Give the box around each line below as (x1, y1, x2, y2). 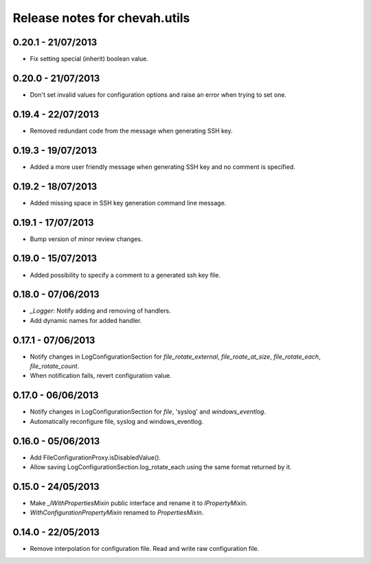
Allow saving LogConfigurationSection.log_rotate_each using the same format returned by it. (30, 463, 292, 471)
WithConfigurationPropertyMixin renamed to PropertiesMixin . (30, 508, 204, 517)
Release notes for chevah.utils (12, 10, 190, 25)
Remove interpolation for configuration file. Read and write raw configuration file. (30, 545, 260, 553)
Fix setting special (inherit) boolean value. (30, 55, 149, 63)
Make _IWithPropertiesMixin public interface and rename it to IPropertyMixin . (30, 499, 248, 507)
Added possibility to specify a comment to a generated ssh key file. (30, 271, 221, 279)
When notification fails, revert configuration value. (30, 372, 172, 380)
